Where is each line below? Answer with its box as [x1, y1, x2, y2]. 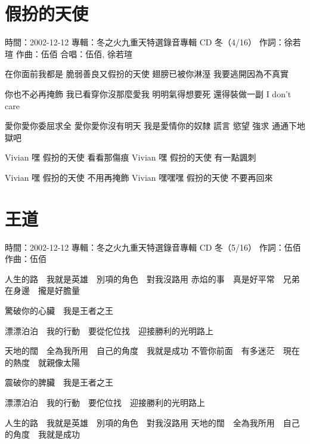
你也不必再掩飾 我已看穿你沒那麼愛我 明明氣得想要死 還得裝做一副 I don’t [5, 87, 292, 100]
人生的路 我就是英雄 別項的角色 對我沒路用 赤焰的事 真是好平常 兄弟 [5, 272, 300, 285]
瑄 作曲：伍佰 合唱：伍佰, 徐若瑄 [5, 47, 132, 60]
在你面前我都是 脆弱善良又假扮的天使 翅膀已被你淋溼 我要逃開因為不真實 [5, 67, 289, 80]
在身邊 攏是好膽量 [5, 284, 80, 297]
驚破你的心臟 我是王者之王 [5, 304, 113, 316]
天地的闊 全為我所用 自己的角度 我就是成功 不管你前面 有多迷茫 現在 [5, 344, 300, 357]
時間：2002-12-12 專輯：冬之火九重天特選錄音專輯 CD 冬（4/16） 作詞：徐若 [5, 36, 301, 48]
